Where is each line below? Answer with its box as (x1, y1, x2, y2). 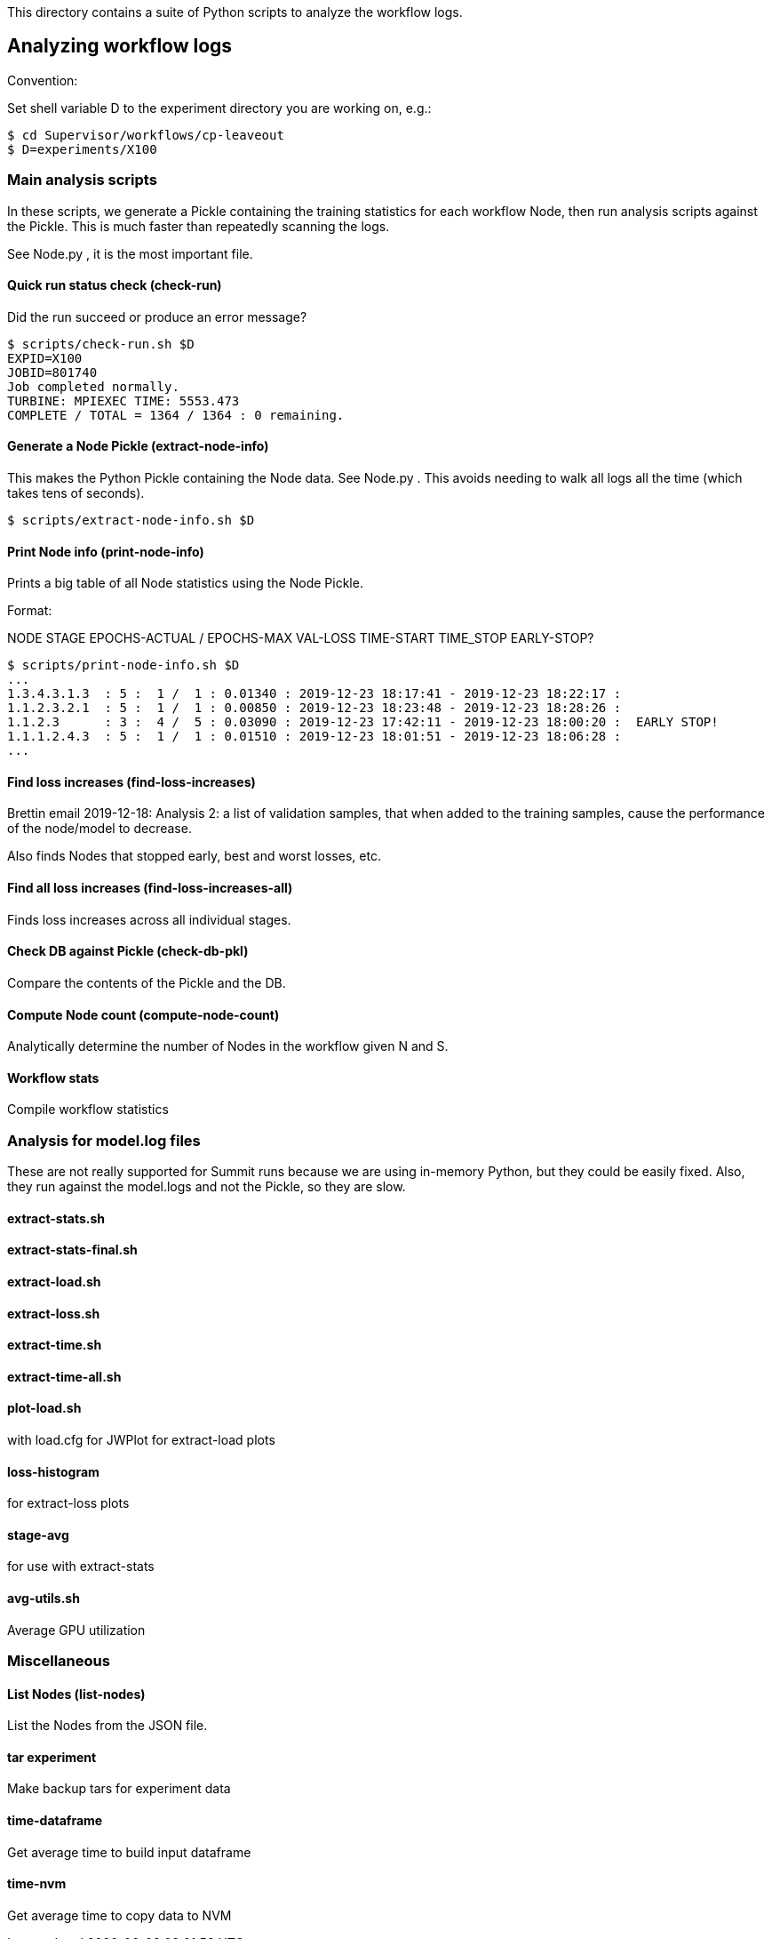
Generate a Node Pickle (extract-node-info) (7, 438, 269, 454)
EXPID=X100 (7, 350, 83, 365)
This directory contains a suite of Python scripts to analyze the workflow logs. (7, 4, 463, 20)
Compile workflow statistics (7, 1102, 169, 1118)
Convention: (7, 72, 78, 88)
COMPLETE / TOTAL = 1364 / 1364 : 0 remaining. (7, 407, 345, 422)
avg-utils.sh (7, 1590, 80, 1606)
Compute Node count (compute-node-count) (7, 1006, 280, 1022)
